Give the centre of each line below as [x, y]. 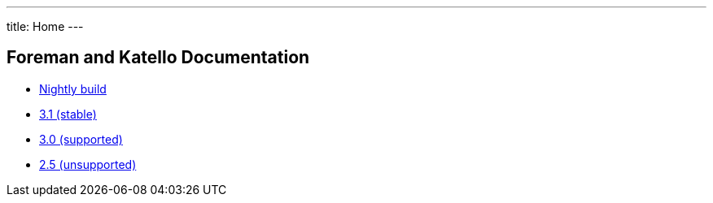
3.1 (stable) [68, 114]
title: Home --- [45, 26]
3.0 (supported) [81, 139]
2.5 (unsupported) [88, 164]
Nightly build [73, 89]
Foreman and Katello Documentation [158, 58]
